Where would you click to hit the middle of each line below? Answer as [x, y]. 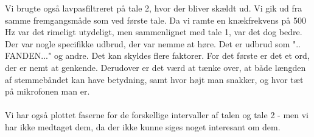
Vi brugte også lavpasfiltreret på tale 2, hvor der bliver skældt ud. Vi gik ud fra [154, 8]
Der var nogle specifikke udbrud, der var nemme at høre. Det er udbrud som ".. [153, 43]
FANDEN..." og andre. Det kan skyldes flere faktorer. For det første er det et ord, [157, 55]
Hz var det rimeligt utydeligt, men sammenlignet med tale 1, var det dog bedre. [154, 32]
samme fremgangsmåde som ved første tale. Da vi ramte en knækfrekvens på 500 [155, 20]
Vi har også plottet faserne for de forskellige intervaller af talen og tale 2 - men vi [157, 115]
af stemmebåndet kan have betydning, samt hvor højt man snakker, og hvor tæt [154, 79]
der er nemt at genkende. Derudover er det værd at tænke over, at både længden [155, 67]
